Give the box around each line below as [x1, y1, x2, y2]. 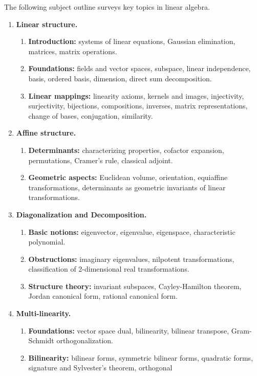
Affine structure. [16, 127, 76, 138]
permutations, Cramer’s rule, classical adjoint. [28, 154, 173, 165]
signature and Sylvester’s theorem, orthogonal [28, 362, 173, 373]
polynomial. [28, 236, 66, 247]
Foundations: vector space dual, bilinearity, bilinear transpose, [28, 325, 229, 336]
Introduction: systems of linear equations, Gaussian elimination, [28, 36, 235, 47]
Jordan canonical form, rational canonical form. [28, 291, 178, 301]
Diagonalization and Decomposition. [16, 209, 147, 219]
